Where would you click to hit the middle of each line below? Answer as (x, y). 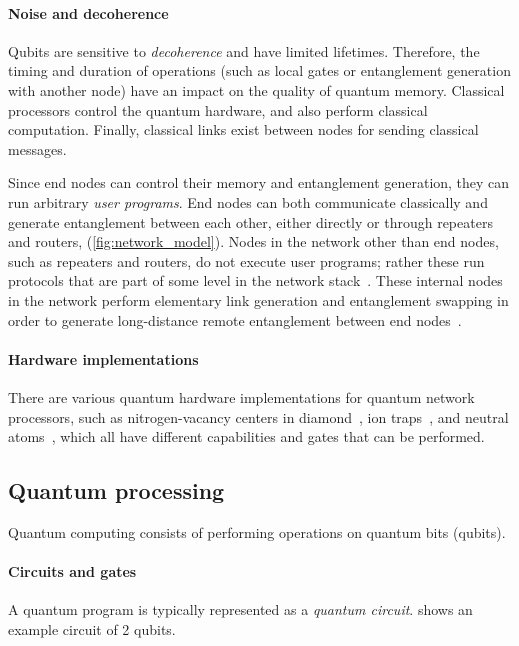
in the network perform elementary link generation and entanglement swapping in (258, 299)
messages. (37, 148)
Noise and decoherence (88, 12)
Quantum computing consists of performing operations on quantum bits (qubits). (257, 531)
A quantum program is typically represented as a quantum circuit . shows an (240, 609)
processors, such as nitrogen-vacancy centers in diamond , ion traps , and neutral (258, 416)
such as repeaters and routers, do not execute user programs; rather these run (246, 260)
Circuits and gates (72, 571)
